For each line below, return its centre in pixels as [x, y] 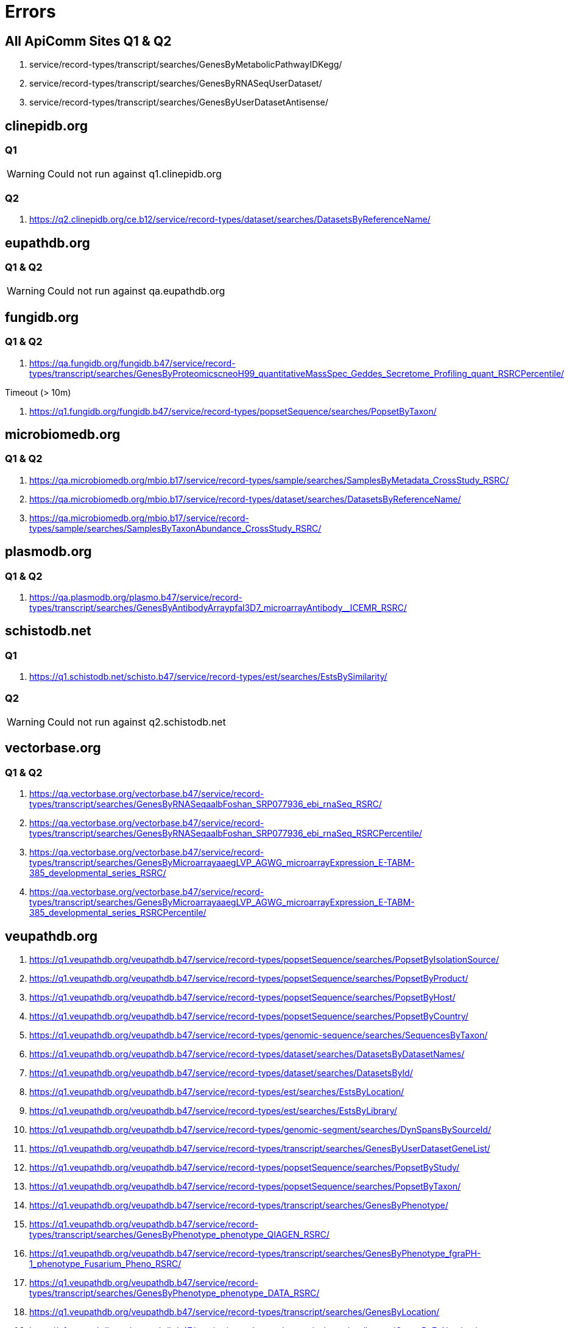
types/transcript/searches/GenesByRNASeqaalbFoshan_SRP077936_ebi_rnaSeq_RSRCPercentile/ [226, 834]
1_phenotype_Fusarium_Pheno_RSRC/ [105, 1264]
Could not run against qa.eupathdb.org [136, 291]
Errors [30, 12]
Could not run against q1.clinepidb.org [134, 174]
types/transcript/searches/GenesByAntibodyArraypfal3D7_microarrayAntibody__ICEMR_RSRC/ [218, 608]
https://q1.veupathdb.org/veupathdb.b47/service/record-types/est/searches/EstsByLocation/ [217, 1092]
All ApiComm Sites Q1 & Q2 [88, 41]
